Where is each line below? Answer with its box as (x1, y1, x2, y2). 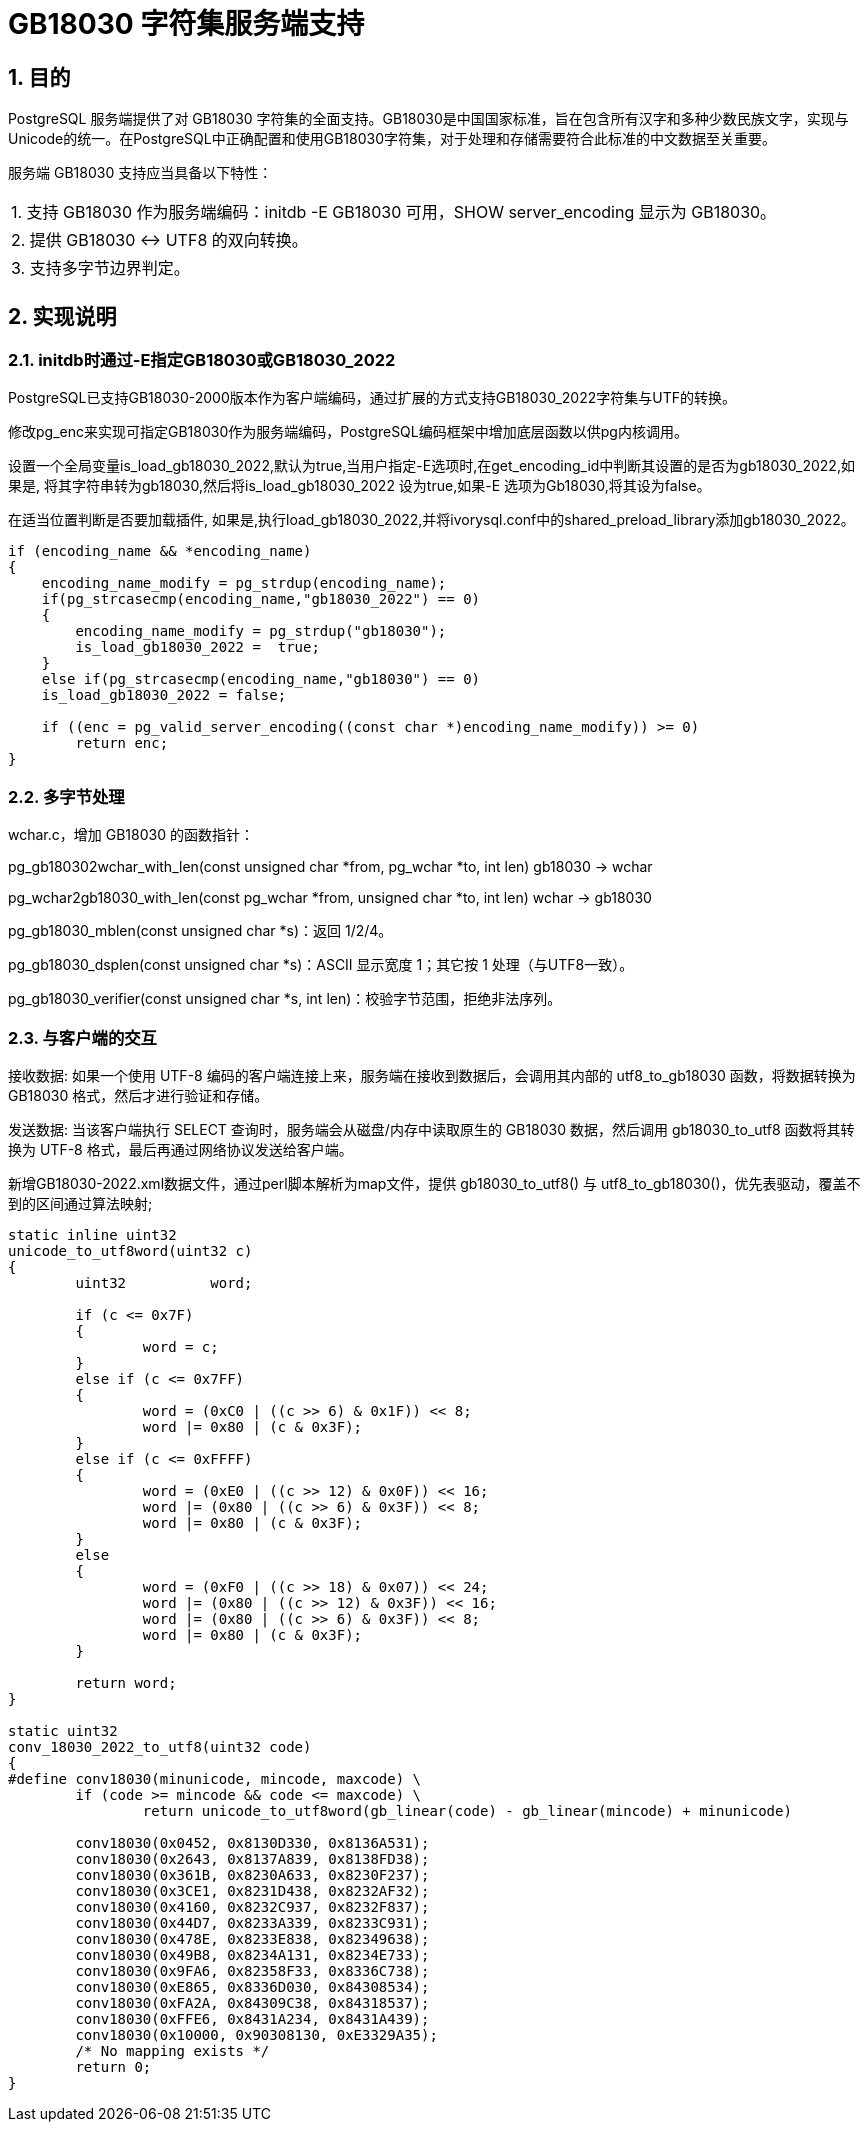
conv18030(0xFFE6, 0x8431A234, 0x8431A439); (75, 2010, 430, 2027)
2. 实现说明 (8, 303, 117, 329)
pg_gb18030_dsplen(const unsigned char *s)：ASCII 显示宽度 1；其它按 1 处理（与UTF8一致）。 (8, 956, 634, 974)
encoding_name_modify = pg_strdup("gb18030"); (75, 623, 447, 640)
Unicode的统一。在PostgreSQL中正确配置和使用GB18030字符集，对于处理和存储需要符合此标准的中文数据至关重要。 (8, 130, 776, 148)
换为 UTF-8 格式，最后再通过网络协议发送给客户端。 (8, 1140, 353, 1158)
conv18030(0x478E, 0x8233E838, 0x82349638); (75, 1930, 430, 1947)
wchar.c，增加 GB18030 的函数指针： (8, 826, 254, 844)
